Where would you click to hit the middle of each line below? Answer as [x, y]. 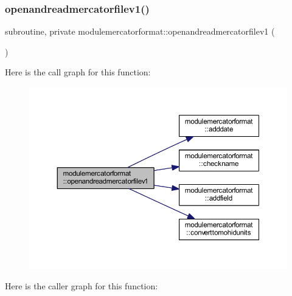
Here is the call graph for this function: [78, 72]
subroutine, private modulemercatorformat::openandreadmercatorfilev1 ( [140, 31]
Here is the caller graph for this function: [82, 285]
